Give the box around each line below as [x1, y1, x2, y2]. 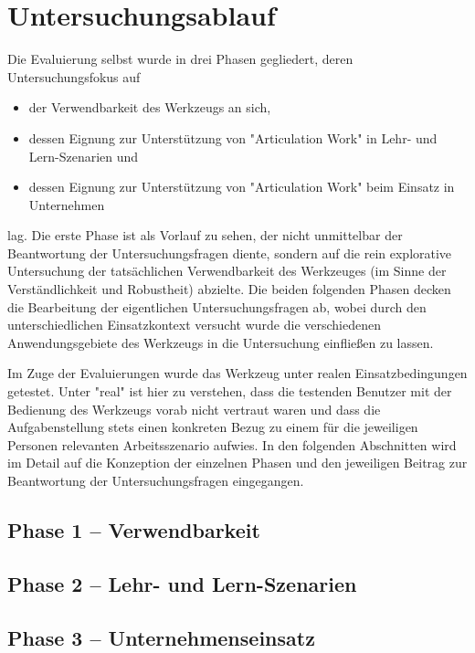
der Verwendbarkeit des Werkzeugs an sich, [28, 98, 271, 117]
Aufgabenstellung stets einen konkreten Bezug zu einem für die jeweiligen [7, 417, 418, 437]
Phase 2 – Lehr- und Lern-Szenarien [7, 569, 357, 597]
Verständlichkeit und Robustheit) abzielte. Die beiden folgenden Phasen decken [7, 279, 451, 299]
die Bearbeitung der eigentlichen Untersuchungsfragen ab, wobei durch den [7, 297, 427, 316]
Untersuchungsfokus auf [7, 67, 141, 86]
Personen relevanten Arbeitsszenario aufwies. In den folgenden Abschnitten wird [7, 435, 457, 454]
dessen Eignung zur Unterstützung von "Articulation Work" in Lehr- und [28, 128, 438, 147]
